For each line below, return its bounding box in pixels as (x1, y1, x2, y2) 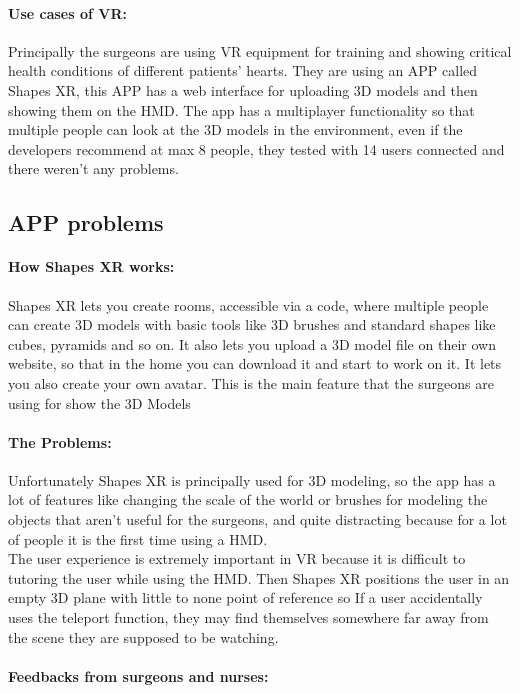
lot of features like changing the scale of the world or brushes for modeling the (8, 489, 488, 510)
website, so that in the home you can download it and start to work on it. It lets (8, 353, 502, 374)
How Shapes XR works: (8, 256, 175, 277)
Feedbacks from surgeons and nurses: (8, 665, 269, 686)
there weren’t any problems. (8, 158, 179, 179)
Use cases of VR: (8, 2, 127, 23)
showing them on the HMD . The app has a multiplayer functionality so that (8, 99, 475, 120)
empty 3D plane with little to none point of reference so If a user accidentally (8, 587, 483, 608)
